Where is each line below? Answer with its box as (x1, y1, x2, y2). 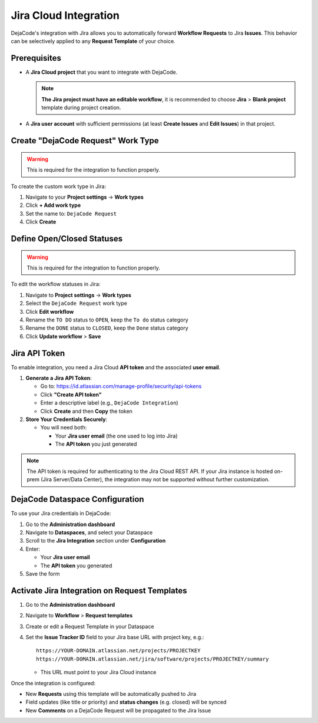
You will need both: (40, 424, 87, 431)
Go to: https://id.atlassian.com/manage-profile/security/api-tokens (40, 383, 202, 390)
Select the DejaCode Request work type (25, 300, 128, 307)
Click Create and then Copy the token (40, 407, 132, 415)
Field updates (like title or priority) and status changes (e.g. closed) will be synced (25, 699, 227, 706)
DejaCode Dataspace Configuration (11, 494, 144, 504)
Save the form (25, 570, 60, 577)
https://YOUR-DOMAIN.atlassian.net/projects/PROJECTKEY (36, 648, 201, 654)
